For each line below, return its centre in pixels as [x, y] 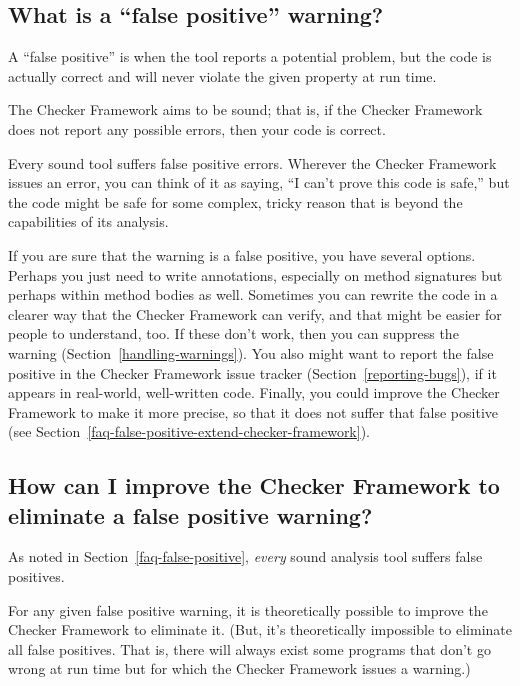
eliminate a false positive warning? [190, 514]
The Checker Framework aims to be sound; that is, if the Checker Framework [245, 109]
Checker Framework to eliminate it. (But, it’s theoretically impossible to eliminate [260, 629]
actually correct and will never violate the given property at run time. [222, 75]
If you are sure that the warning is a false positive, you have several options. [242, 254]
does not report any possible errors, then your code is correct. [197, 128]
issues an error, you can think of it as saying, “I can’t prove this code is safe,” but [259, 182]
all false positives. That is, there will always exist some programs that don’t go [249, 648]
